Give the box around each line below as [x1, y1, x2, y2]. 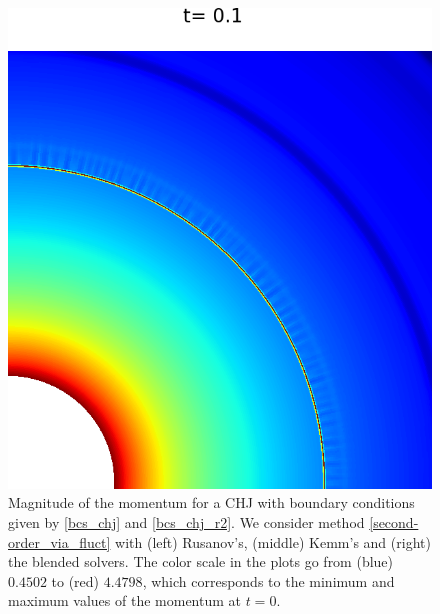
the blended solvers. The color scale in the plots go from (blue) [8, 551, 394, 572]
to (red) [51, 570, 100, 591]
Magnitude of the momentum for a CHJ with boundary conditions [8, 492, 415, 513]
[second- [369, 511, 419, 532]
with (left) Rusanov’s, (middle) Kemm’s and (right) [115, 531, 431, 552]
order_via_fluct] [8, 531, 111, 552]
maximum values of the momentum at [8, 590, 241, 611]
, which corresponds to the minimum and [142, 570, 395, 591]
